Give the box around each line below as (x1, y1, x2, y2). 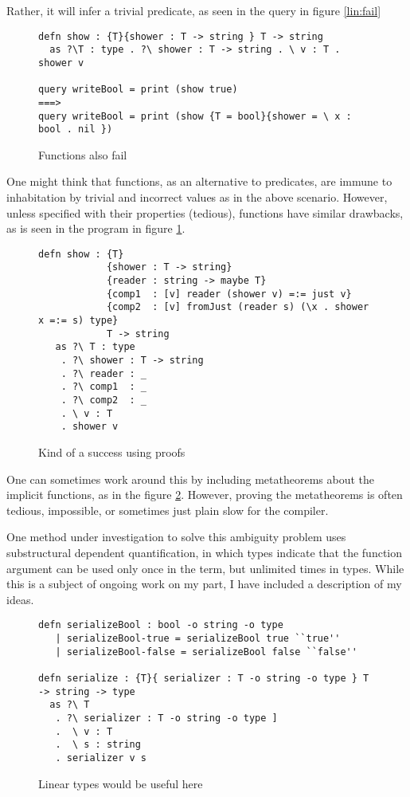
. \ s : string (55, 739, 141, 751)
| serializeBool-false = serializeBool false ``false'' (55, 646, 357, 658)
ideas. (6, 591, 34, 607)
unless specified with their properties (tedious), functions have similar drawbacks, (6, 204, 404, 221)
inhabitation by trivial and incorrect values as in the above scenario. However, (6, 189, 388, 206)
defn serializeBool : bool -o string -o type (38, 619, 283, 631)
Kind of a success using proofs (38, 444, 185, 460)
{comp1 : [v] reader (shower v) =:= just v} (106, 288, 352, 300)
